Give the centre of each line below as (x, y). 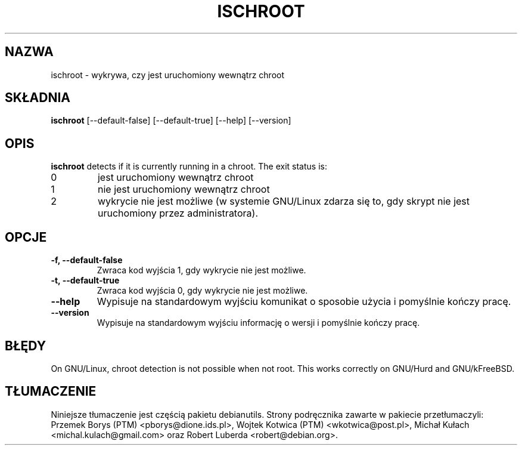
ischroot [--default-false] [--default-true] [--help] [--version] (171, 121)
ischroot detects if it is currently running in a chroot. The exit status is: (189, 167)
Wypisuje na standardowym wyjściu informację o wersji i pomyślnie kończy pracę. (258, 323)
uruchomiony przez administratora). (178, 213)
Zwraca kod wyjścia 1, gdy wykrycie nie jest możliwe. (201, 270)
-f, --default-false (87, 260)
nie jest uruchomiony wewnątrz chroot (184, 189)
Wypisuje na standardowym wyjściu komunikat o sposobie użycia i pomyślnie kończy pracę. (304, 302)
